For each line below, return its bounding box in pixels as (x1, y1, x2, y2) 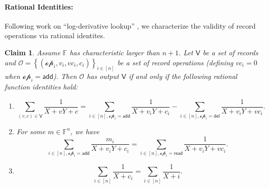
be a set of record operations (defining (117, 57, 233, 67)
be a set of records (202, 47, 258, 57)
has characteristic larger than (69, 47, 160, 57)
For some (16, 126, 45, 136)
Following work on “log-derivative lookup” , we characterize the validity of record (5, 20, 256, 31)
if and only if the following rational (128, 71, 237, 81)
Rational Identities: (5, 1, 73, 12)
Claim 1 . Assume (5, 47, 61, 57)
